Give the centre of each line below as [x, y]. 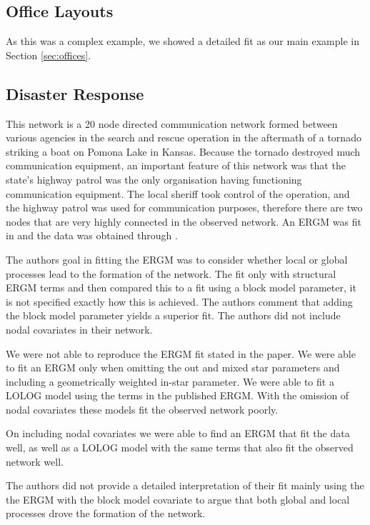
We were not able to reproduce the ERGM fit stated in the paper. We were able [181, 353]
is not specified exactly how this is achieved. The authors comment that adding [179, 301]
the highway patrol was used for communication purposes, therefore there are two [184, 207]
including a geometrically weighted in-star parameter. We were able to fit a [170, 381]
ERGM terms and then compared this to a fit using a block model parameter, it [181, 287]
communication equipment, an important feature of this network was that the [176, 165]
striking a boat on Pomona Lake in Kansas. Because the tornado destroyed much [183, 151]
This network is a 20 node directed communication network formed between [172, 123]
